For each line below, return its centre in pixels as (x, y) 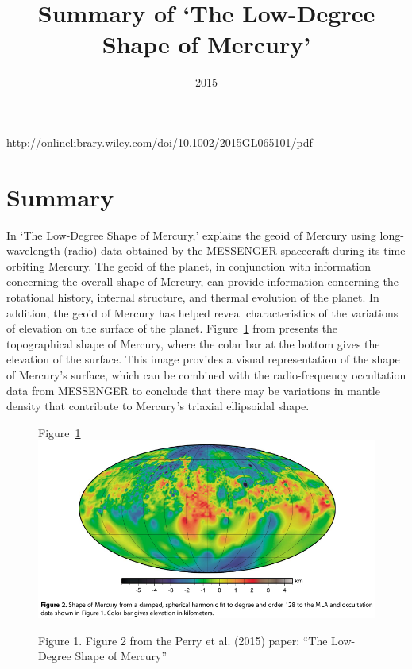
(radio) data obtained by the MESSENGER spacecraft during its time (235, 250)
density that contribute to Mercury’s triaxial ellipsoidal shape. (158, 406)
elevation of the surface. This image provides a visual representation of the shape (203, 359)
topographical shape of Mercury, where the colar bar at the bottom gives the (193, 343)
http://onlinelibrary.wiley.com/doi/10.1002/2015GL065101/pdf (160, 142)
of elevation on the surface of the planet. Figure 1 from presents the (172, 328)
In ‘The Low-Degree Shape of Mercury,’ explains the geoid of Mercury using (191, 235)
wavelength (33, 250)
